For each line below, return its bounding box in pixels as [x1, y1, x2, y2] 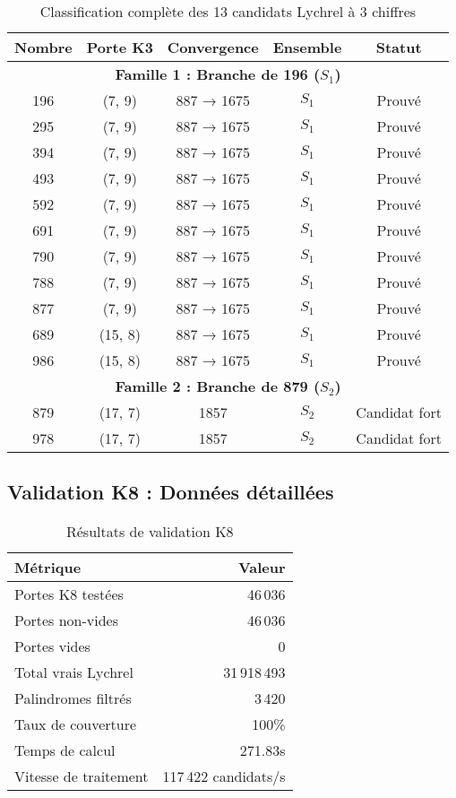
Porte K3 [86, 37, 153, 57]
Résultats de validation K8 [65, 521, 234, 542]
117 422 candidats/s [162, 766, 286, 787]
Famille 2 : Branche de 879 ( [115, 376, 321, 396]
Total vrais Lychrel [14, 662, 133, 683]
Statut [375, 37, 422, 57]
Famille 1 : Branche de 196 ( [115, 64, 321, 84]
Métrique [14, 557, 82, 578]
